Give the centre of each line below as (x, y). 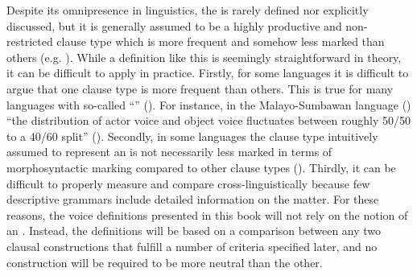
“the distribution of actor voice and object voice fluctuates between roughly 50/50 (208, 120)
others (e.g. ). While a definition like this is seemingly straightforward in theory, (204, 57)
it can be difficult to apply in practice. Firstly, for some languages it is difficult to (208, 73)
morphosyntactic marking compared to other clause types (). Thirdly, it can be (201, 167)
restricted (30, 41)
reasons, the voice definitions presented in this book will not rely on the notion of (207, 214)
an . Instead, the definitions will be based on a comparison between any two (194, 231)
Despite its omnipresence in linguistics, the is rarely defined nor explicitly (188, 10)
